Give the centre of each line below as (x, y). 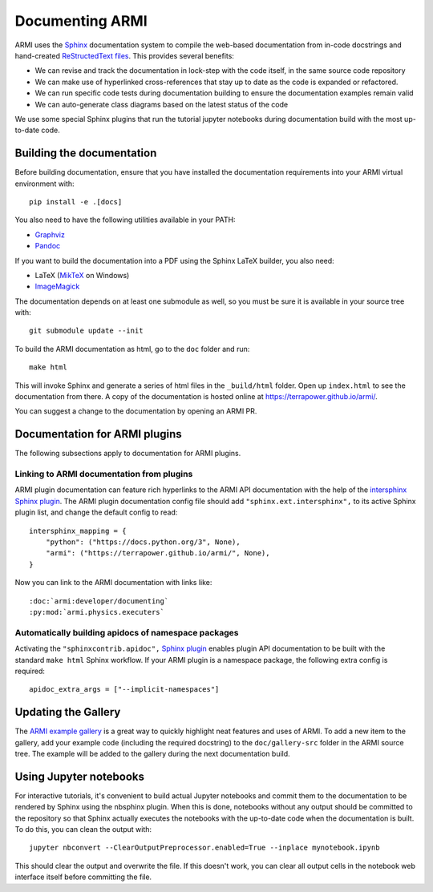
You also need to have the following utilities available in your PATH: (125, 220)
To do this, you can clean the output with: (83, 829)
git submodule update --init (86, 331)
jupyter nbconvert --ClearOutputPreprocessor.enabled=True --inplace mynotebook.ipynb (204, 848)
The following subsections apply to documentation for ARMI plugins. (128, 454)
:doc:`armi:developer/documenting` (99, 601)
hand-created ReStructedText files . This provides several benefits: (124, 55)
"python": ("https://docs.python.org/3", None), (143, 542)
